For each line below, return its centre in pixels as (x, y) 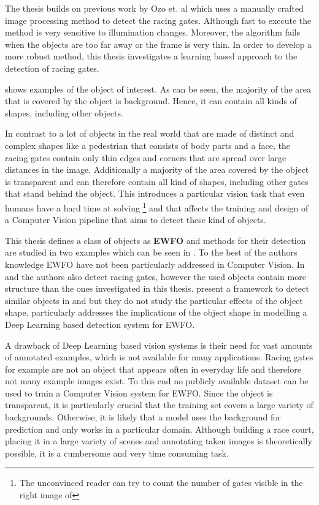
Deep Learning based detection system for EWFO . (100, 324)
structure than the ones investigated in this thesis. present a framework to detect (157, 288)
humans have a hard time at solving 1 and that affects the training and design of (157, 207)
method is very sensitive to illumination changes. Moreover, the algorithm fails (153, 32)
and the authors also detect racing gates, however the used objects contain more (156, 276)
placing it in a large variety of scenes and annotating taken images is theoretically (159, 441)
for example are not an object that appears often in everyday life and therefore (153, 369)
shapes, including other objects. (64, 112)
